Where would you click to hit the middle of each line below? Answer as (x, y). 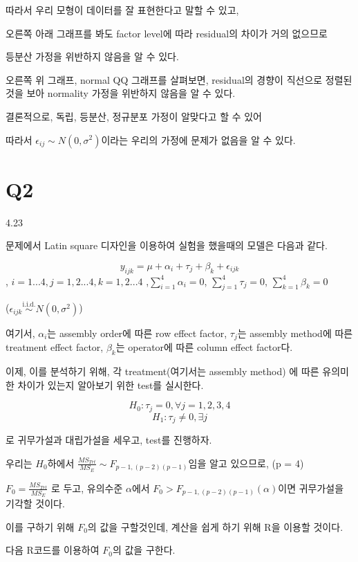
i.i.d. (29, 305)
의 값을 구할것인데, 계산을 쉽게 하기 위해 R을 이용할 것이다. (215, 526)
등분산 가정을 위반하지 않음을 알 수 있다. (92, 56)
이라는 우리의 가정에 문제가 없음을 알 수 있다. (198, 139)
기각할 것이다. (35, 504)
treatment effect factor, (55, 347)
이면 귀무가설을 (311, 488)
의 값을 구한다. (144, 550)
